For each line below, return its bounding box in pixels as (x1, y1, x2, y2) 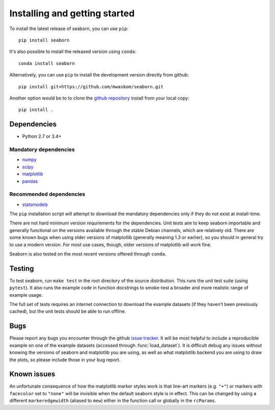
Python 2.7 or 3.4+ (22, 133, 62, 140)
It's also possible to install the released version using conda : (9, 48, 136, 55)
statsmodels (22, 201, 48, 208)
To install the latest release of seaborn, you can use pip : (9, 25, 128, 32)
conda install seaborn (18, 60, 75, 66)
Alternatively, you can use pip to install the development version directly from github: (9, 72, 189, 78)
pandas (22, 178, 38, 184)
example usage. (9, 292, 43, 298)
